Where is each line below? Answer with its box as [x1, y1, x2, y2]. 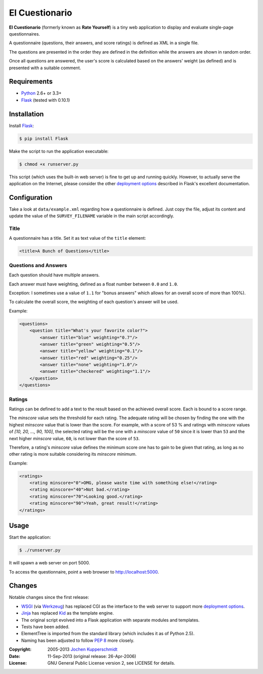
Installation [9, 110, 44, 118]
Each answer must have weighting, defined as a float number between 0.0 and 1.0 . [9, 281, 179, 287]
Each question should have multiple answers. [9, 272, 100, 278]
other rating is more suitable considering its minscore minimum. [9, 451, 137, 457]
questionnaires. [9, 31, 40, 37]
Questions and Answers [9, 262, 68, 269]
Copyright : [9, 646, 32, 653]
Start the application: [9, 534, 51, 540]
